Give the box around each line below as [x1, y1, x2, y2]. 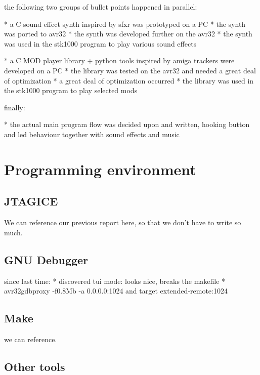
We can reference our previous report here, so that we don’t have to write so [4, 217, 241, 228]
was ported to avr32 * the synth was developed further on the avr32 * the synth [4, 28, 252, 39]
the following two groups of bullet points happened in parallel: [4, 2, 197, 12]
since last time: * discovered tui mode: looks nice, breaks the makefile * [4, 275, 226, 286]
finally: [4, 102, 25, 112]
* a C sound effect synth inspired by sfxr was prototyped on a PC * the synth [4, 18, 246, 29]
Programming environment [4, 158, 196, 179]
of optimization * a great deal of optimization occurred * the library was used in [4, 75, 254, 86]
